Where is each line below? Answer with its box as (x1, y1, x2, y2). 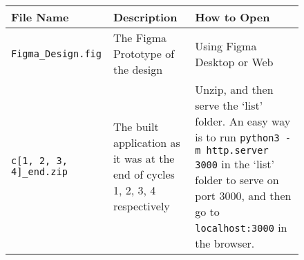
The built (113, 119, 159, 134)
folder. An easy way (195, 113, 291, 129)
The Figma (113, 30, 167, 46)
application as (113, 134, 180, 150)
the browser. (195, 235, 255, 251)
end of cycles (113, 166, 175, 182)
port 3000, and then (195, 188, 292, 203)
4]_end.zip (11, 166, 68, 177)
